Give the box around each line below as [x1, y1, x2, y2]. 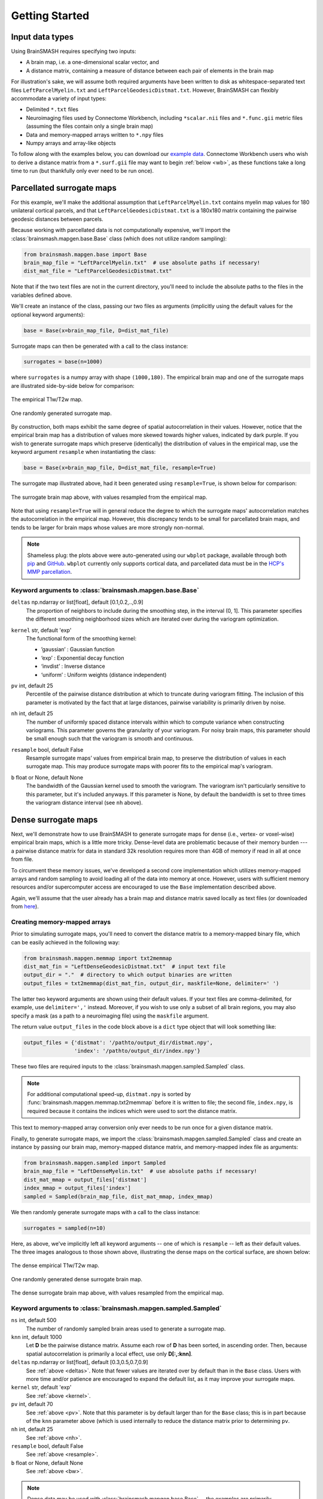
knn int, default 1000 [11, 1333, 62, 1340]
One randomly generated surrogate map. [11, 410, 112, 417]
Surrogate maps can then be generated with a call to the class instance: [11, 342, 188, 350]
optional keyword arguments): [11, 311, 85, 318]
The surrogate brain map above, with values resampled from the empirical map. [11, 493, 208, 501]
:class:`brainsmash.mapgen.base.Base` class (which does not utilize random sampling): [11, 234, 227, 242]
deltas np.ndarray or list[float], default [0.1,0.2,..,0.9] [11, 598, 144, 606]
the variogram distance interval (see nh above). [26, 799, 143, 806]
